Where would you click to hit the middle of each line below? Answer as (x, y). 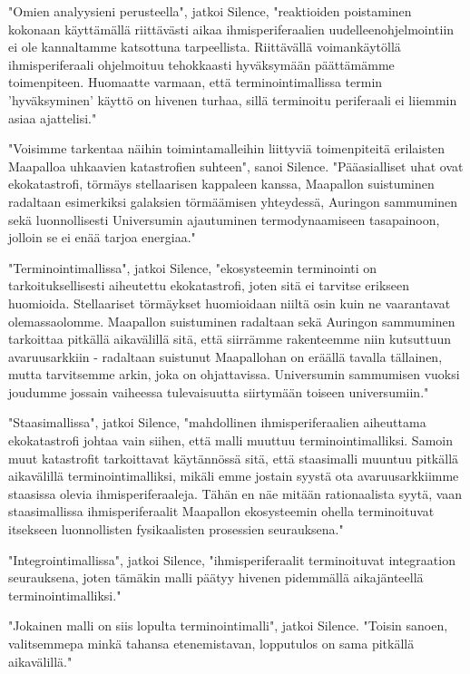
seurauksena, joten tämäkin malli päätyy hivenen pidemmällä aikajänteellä (216, 577)
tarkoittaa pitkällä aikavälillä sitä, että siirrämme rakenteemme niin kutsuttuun (230, 339)
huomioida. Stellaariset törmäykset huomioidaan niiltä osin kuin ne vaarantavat (230, 303)
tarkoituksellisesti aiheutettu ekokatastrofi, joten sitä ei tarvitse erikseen (209, 285)
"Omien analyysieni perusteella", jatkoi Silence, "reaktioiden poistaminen (210, 11)
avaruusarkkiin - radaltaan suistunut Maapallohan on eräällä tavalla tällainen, (225, 356)
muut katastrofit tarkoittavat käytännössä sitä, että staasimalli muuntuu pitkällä (234, 458)
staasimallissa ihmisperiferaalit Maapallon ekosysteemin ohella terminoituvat (221, 511)
